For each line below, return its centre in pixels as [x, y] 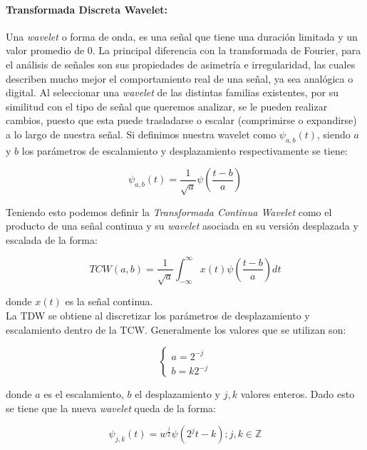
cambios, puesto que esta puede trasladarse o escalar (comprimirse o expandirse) [181, 120]
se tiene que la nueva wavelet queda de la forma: [111, 408]
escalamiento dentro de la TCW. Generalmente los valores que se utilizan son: [176, 329]
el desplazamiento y [177, 394]
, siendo [334, 134]
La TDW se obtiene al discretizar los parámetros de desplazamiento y [158, 315]
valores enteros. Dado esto [298, 394]
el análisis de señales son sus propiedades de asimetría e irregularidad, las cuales [181, 64]
